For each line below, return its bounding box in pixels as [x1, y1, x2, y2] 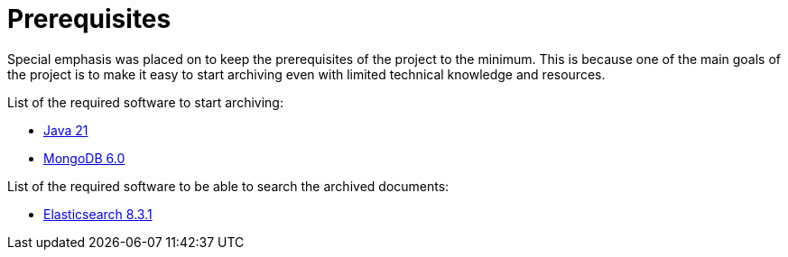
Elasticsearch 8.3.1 [43, 206, 153, 222]
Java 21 [43, 122, 88, 138]
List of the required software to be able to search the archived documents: [7, 178, 450, 194]
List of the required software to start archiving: [7, 94, 283, 110]
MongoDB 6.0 [43, 150, 125, 166]
